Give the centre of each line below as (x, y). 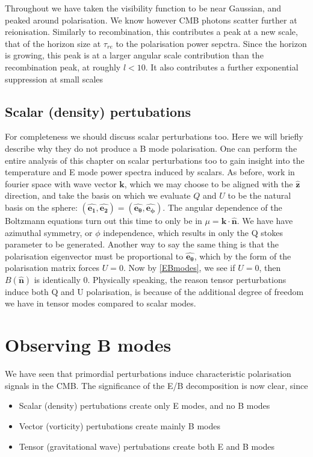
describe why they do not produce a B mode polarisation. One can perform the (151, 148)
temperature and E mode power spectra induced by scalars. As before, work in (150, 172)
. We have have (265, 220)
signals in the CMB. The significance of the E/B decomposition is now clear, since (156, 385)
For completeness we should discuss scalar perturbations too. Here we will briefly (154, 136)
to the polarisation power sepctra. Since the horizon (211, 43)
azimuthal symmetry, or (49, 232)
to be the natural (259, 195)
